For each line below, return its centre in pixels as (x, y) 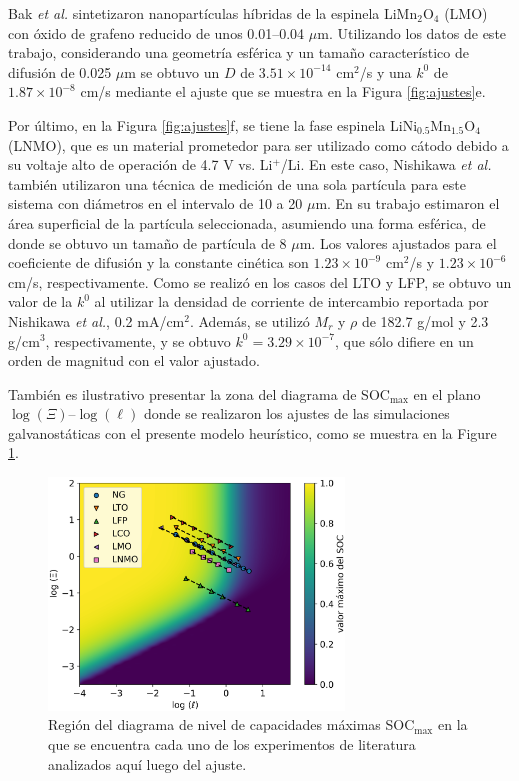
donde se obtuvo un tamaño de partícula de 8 (147, 242)
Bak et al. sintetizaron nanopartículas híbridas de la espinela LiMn (213, 13)
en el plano (447, 393)
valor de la (40, 301)
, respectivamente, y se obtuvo (138, 340)
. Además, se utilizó (249, 320)
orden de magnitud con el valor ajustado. (134, 360)
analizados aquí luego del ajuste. (147, 763)
